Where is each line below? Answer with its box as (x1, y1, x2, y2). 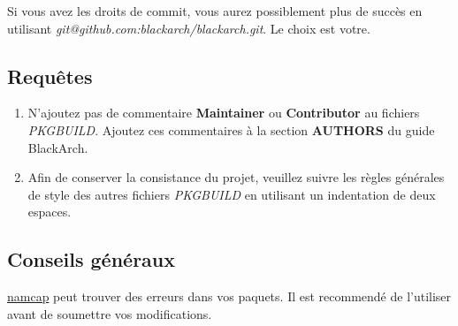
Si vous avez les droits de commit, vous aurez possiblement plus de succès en (7, 2, 423, 19)
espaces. (27, 202, 72, 221)
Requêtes (7, 62, 93, 89)
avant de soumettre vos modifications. (7, 304, 212, 322)
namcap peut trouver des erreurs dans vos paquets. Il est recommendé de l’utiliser (7, 287, 452, 306)
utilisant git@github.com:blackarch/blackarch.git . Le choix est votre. (7, 19, 370, 37)
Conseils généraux (7, 246, 176, 273)
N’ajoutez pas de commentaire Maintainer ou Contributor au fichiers (27, 103, 420, 122)
